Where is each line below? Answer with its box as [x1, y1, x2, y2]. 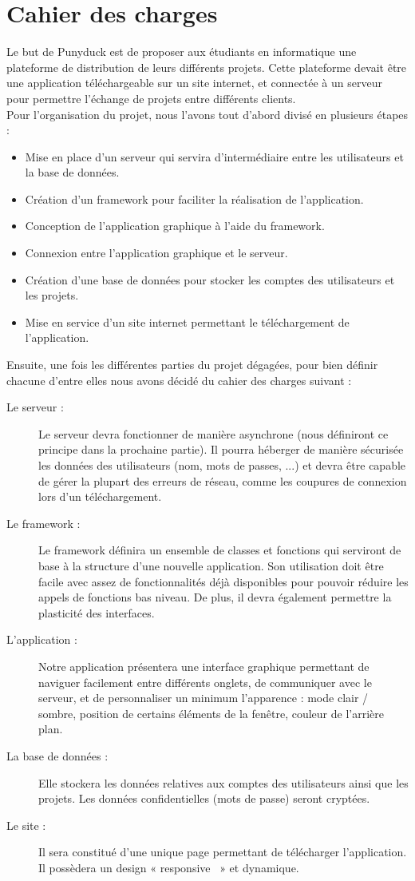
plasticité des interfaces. [38, 604, 155, 621]
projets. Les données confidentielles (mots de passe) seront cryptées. [38, 790, 370, 807]
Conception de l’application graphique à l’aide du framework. [25, 217, 325, 234]
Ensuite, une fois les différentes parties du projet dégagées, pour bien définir [6, 356, 378, 373]
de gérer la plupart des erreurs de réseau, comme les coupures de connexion [38, 472, 407, 489]
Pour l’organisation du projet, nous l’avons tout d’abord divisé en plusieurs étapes [6, 105, 409, 122]
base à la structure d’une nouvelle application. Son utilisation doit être [38, 557, 384, 573]
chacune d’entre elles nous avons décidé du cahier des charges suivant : [6, 371, 352, 388]
